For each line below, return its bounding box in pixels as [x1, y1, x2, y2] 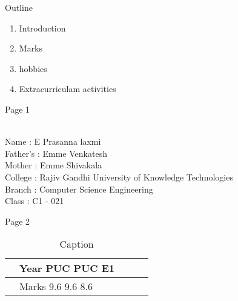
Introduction [19, 21, 66, 34]
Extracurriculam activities [19, 82, 116, 95]
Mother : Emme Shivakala [5, 159, 102, 171]
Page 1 [5, 102, 30, 115]
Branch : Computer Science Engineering [5, 182, 153, 195]
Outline [5, 1, 33, 13]
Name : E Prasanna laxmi [5, 135, 101, 148]
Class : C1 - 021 [5, 194, 64, 207]
